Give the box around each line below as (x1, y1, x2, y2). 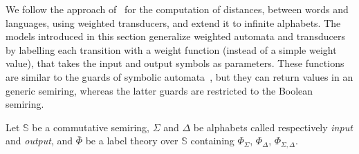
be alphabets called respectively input (193, 119, 353, 134)
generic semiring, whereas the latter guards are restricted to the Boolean (6, 83, 313, 97)
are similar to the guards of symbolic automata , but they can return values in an (6, 69, 353, 84)
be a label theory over (85, 133, 178, 148)
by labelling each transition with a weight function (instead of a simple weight (6, 42, 337, 57)
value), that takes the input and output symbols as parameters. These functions (6, 56, 344, 70)
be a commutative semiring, (32, 119, 149, 134)
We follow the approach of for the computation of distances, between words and (6, 2, 349, 16)
